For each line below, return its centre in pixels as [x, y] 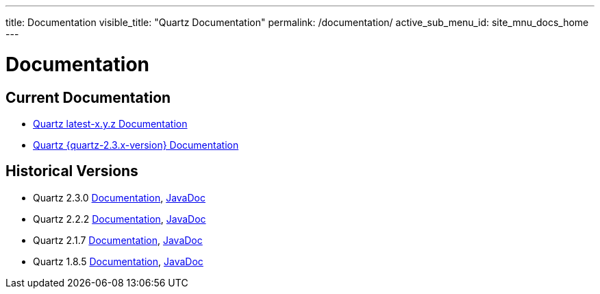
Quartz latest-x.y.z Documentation [110, 123]
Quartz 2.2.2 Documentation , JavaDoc [120, 219]
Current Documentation [88, 97]
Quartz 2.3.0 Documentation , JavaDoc [119, 197]
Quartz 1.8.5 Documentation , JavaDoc [118, 261]
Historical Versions [72, 171]
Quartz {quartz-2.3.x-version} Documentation [136, 145]
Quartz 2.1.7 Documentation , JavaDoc [118, 240]
